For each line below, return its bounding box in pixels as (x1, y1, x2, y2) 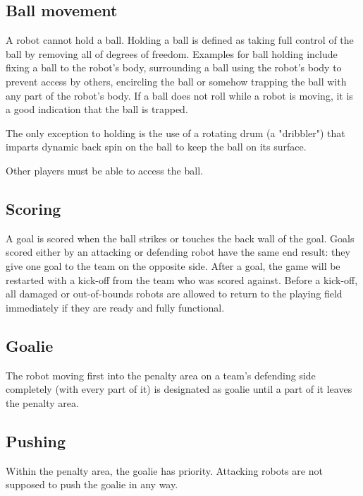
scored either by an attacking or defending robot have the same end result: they (6, 244, 350, 259)
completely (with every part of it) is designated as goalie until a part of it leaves (6, 382, 352, 396)
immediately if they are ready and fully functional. (6, 300, 225, 314)
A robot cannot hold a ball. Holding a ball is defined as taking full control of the (6, 33, 354, 47)
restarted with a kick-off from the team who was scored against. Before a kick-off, (6, 272, 358, 287)
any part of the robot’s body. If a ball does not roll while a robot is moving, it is (6, 88, 353, 102)
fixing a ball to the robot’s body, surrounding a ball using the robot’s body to (6, 60, 342, 75)
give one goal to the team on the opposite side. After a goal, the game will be (6, 258, 340, 273)
